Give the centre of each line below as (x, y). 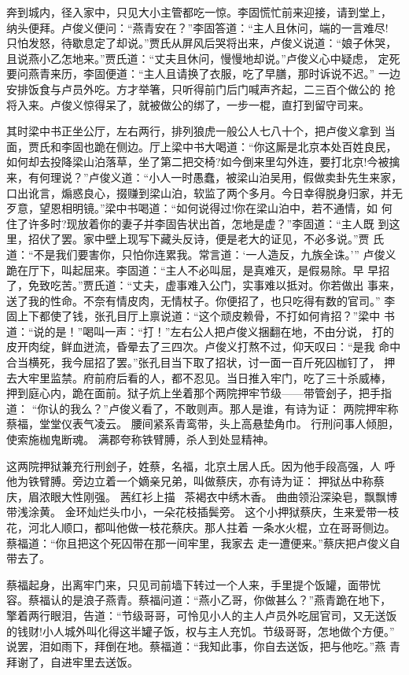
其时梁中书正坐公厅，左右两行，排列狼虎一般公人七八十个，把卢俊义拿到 (193, 131)
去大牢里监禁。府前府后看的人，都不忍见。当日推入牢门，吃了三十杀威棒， (199, 377)
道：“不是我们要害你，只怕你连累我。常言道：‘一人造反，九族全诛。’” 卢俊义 (201, 254)
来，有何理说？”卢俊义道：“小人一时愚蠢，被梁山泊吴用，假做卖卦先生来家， (204, 177)
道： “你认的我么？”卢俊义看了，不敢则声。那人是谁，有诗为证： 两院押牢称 (203, 408)
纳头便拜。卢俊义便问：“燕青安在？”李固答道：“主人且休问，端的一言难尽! (197, 27)
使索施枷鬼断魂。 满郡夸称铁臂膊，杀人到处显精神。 (140, 439)
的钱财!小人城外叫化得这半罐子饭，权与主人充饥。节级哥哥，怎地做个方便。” (201, 631)
